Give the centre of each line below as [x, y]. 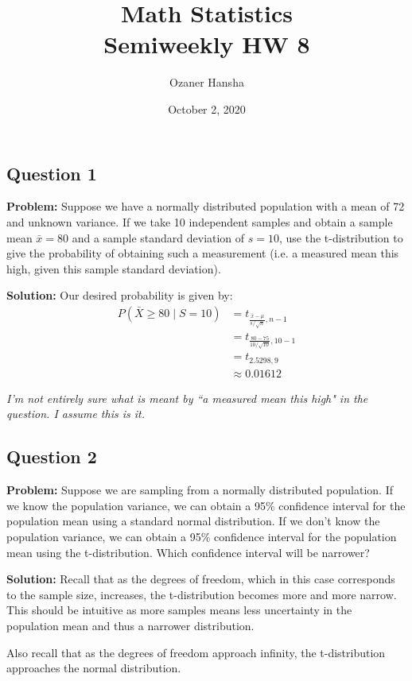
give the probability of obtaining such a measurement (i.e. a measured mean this [203, 253]
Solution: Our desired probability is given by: [120, 295]
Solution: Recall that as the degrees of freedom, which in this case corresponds [201, 579]
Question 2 [52, 457]
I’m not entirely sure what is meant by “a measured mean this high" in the [187, 398]
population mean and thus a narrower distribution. [130, 625]
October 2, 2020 [207, 108]
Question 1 [52, 173]
